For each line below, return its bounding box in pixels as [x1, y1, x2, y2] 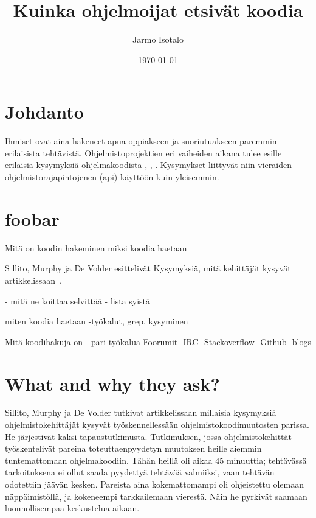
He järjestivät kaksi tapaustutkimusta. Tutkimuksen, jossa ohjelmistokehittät [5, 430, 292, 443]
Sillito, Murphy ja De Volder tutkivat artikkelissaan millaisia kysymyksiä [5, 406, 276, 419]
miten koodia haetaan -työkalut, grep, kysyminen [5, 315, 188, 327]
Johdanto [5, 99, 84, 124]
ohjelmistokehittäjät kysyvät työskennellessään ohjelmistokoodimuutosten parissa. [5, 418, 309, 431]
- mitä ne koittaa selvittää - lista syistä [5, 294, 151, 307]
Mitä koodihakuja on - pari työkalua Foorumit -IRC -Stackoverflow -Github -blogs [5, 335, 311, 348]
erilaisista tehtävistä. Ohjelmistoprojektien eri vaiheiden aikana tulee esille [5, 146, 282, 159]
